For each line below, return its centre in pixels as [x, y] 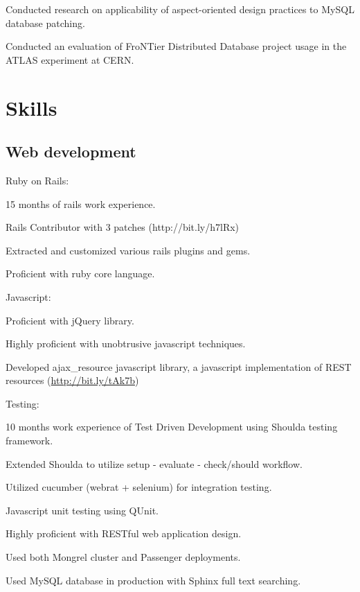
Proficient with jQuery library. [70, 320]
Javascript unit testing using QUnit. [82, 510]
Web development [71, 151]
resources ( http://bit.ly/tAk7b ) [72, 380]
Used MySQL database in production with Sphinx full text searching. [153, 580]
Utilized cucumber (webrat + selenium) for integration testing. [139, 487]
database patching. [45, 23]
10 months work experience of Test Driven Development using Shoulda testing [172, 427]
